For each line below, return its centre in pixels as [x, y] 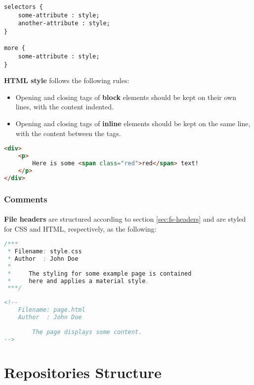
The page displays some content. [87, 332]
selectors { [23, 7]
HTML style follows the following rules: [67, 80]
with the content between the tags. [68, 133]
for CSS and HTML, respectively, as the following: [80, 228]
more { [15, 48]
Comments [26, 199]
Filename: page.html [52, 310]
